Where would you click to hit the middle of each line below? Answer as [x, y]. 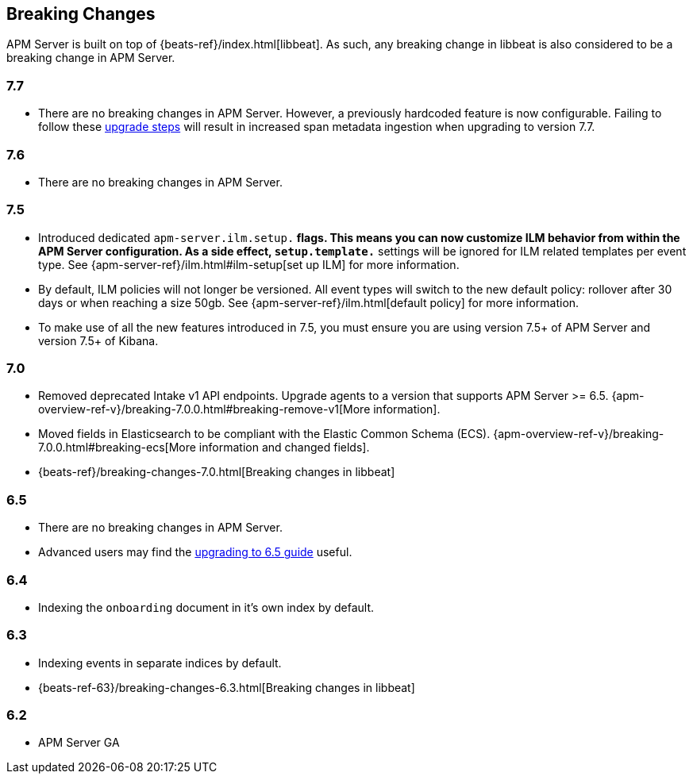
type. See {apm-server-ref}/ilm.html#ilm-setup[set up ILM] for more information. [249, 264]
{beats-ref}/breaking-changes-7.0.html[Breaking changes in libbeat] [217, 472]
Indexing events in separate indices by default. [160, 663]
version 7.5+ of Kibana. [98, 340]
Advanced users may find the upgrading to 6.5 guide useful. [195, 552]
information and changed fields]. [284, 448]
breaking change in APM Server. [91, 58]
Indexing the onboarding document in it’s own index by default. [206, 607]
